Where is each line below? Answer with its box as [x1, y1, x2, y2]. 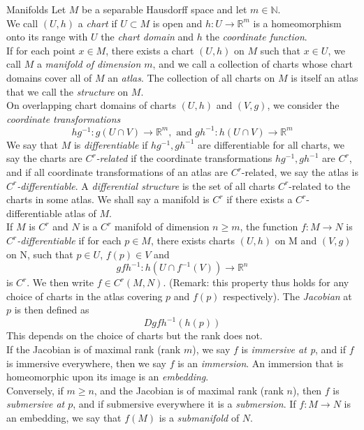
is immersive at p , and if [241, 342, 347, 357]
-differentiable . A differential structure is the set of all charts [17, 178, 275, 193]
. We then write [27, 275, 94, 290]
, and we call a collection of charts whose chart [152, 57, 354, 71]
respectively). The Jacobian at [223, 288, 352, 303]
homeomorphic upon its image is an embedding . [6, 369, 209, 384]
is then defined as [14, 302, 89, 317]
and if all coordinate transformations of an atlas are [6, 165, 228, 179]
